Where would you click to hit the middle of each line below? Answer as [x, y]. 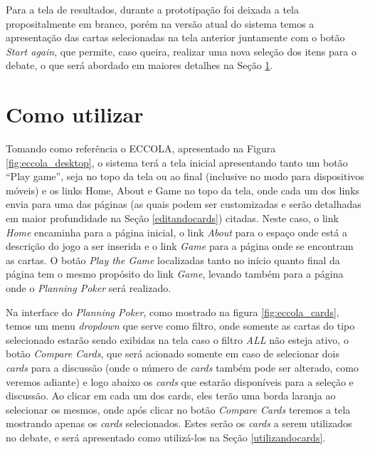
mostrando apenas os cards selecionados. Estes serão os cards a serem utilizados [179, 423]
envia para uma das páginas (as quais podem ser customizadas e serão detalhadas [184, 204]
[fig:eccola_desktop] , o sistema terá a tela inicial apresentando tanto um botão [177, 162]
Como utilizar [75, 114]
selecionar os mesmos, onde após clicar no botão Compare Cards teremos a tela [178, 409]
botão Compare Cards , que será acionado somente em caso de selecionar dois [173, 354]
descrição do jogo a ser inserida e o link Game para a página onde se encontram [180, 246]
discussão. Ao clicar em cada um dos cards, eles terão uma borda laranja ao [171, 396]
